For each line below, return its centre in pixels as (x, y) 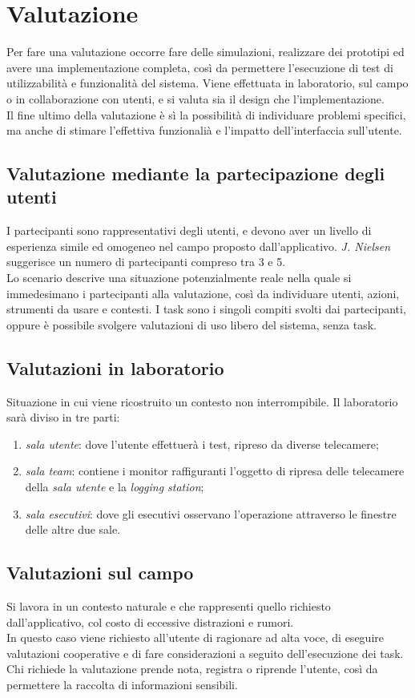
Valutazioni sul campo (100, 573)
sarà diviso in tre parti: (63, 417)
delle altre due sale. (73, 529)
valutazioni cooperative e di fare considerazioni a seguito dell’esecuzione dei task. (205, 653)
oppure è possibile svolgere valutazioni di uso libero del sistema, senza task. (191, 324)
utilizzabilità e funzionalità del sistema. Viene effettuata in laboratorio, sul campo (207, 83)
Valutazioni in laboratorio (115, 367)
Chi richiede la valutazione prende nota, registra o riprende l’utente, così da (192, 669)
